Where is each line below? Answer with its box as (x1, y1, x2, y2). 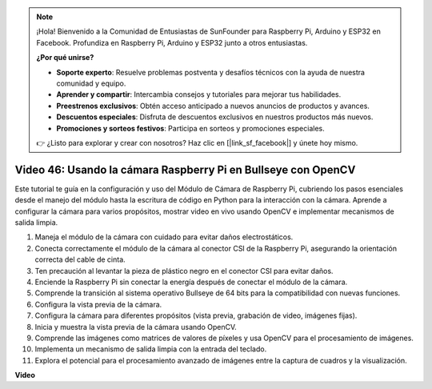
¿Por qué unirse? (36, 53, 94, 62)
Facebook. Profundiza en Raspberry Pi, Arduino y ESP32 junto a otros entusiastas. (36, 38, 308, 47)
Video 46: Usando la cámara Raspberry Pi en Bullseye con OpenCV (14, 162, 356, 176)
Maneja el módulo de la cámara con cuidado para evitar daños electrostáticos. (34, 232, 294, 242)
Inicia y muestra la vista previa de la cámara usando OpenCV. (34, 322, 238, 331)
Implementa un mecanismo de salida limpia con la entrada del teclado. (34, 344, 267, 354)
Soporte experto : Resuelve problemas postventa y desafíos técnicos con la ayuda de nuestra (56, 67, 366, 77)
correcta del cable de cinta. (34, 255, 126, 264)
